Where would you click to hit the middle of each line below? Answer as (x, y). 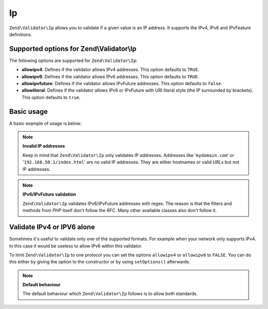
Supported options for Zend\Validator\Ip (73, 49)
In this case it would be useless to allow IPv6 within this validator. (76, 246)
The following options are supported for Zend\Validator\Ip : (73, 60)
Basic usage (29, 111)
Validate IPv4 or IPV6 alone (52, 227)
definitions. (21, 34)
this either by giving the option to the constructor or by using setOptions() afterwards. (100, 262)
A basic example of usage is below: (45, 123)
